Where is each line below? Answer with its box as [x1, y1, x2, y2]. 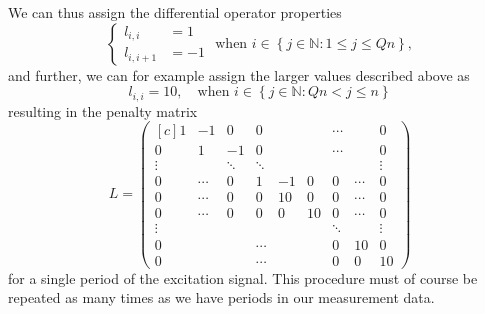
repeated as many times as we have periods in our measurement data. [8, 287, 435, 308]
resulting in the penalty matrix [8, 100, 198, 121]
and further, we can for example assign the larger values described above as [8, 64, 470, 85]
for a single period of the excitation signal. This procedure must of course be [8, 267, 478, 288]
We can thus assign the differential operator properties [8, 2, 342, 22]
